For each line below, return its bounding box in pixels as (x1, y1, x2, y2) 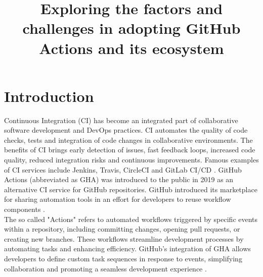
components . (4, 204, 45, 214)
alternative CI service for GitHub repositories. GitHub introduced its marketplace (4, 184, 257, 194)
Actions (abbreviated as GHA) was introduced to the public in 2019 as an (4, 174, 234, 185)
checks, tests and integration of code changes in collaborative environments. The (4, 134, 253, 145)
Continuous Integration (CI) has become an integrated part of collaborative (4, 115, 238, 125)
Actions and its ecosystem (39, 37, 224, 58)
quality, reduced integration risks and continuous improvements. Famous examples (4, 154, 259, 165)
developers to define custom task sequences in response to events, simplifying (4, 253, 242, 263)
